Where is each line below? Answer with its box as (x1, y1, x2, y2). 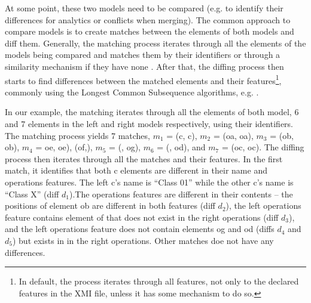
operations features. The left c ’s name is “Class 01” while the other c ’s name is (5, 175, 294, 188)
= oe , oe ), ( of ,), (35, 141, 93, 153)
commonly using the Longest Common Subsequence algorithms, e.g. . (5, 85, 259, 98)
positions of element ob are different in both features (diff (5, 199, 215, 212)
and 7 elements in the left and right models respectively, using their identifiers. (5, 118, 293, 129)
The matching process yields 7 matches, (5, 129, 150, 141)
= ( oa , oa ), (213, 129, 254, 141)
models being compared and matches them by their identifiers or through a (5, 48, 280, 61)
